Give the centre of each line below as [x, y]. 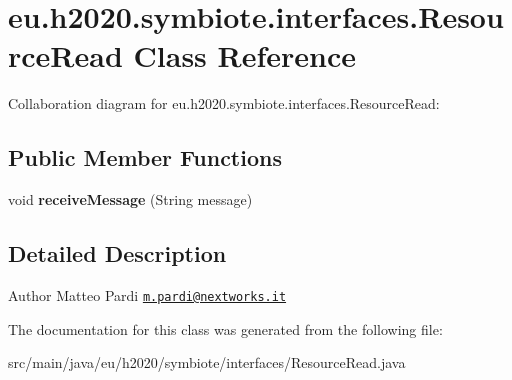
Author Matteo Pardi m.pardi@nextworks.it [147, 294]
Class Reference [245, 55]
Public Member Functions [145, 157]
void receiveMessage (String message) [130, 199]
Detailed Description [117, 253]
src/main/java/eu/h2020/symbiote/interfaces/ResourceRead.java [207, 362]
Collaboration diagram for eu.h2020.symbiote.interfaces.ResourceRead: [224, 103]
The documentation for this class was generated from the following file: [225, 328]
